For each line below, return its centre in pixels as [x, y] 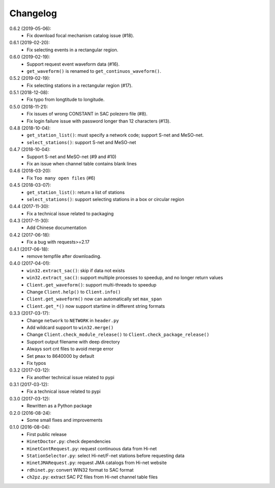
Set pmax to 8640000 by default [60, 356]
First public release [47, 434]
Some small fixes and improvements [65, 420]
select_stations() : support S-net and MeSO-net [81, 142]
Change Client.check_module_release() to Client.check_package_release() [118, 335]
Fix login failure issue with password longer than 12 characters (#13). [99, 121]
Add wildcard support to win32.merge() [70, 327]
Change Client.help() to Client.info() [74, 292]
